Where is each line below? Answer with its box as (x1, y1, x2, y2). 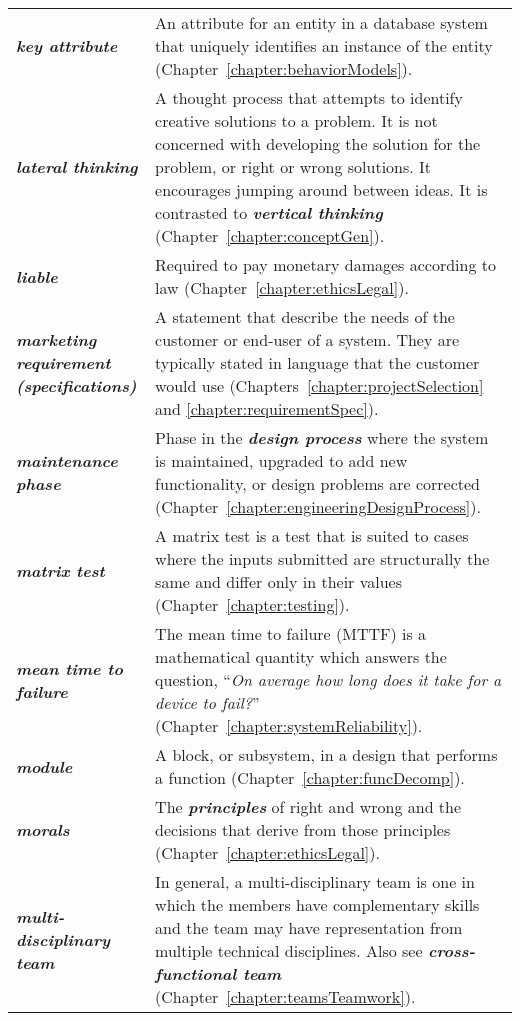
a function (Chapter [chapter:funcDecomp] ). (155, 766, 465, 789)
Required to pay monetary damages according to (155, 253, 496, 276)
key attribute (16, 34, 118, 57)
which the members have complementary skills (155, 893, 480, 916)
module (16, 754, 73, 778)
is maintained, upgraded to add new (155, 449, 408, 472)
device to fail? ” (155, 691, 260, 714)
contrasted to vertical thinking (155, 201, 383, 224)
